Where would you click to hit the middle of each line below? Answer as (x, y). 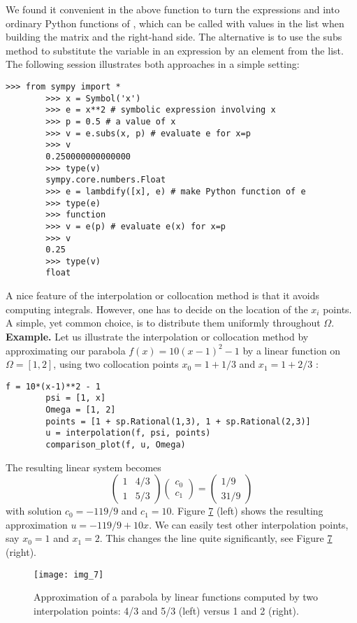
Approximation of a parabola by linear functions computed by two (176, 597)
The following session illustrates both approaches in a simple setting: (153, 64)
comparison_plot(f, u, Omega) (116, 444)
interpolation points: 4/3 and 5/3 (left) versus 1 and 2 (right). (166, 610)
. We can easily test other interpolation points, (249, 524)
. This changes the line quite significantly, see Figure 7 (216, 538)
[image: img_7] (69, 574)
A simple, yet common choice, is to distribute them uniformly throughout (163, 323)
